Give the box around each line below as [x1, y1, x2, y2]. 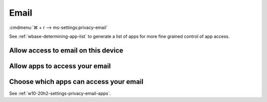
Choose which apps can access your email [9, 77, 143, 86]
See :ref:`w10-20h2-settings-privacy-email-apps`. [9, 90, 111, 96]
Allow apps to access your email [9, 62, 111, 70]
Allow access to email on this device [9, 46, 124, 54]
